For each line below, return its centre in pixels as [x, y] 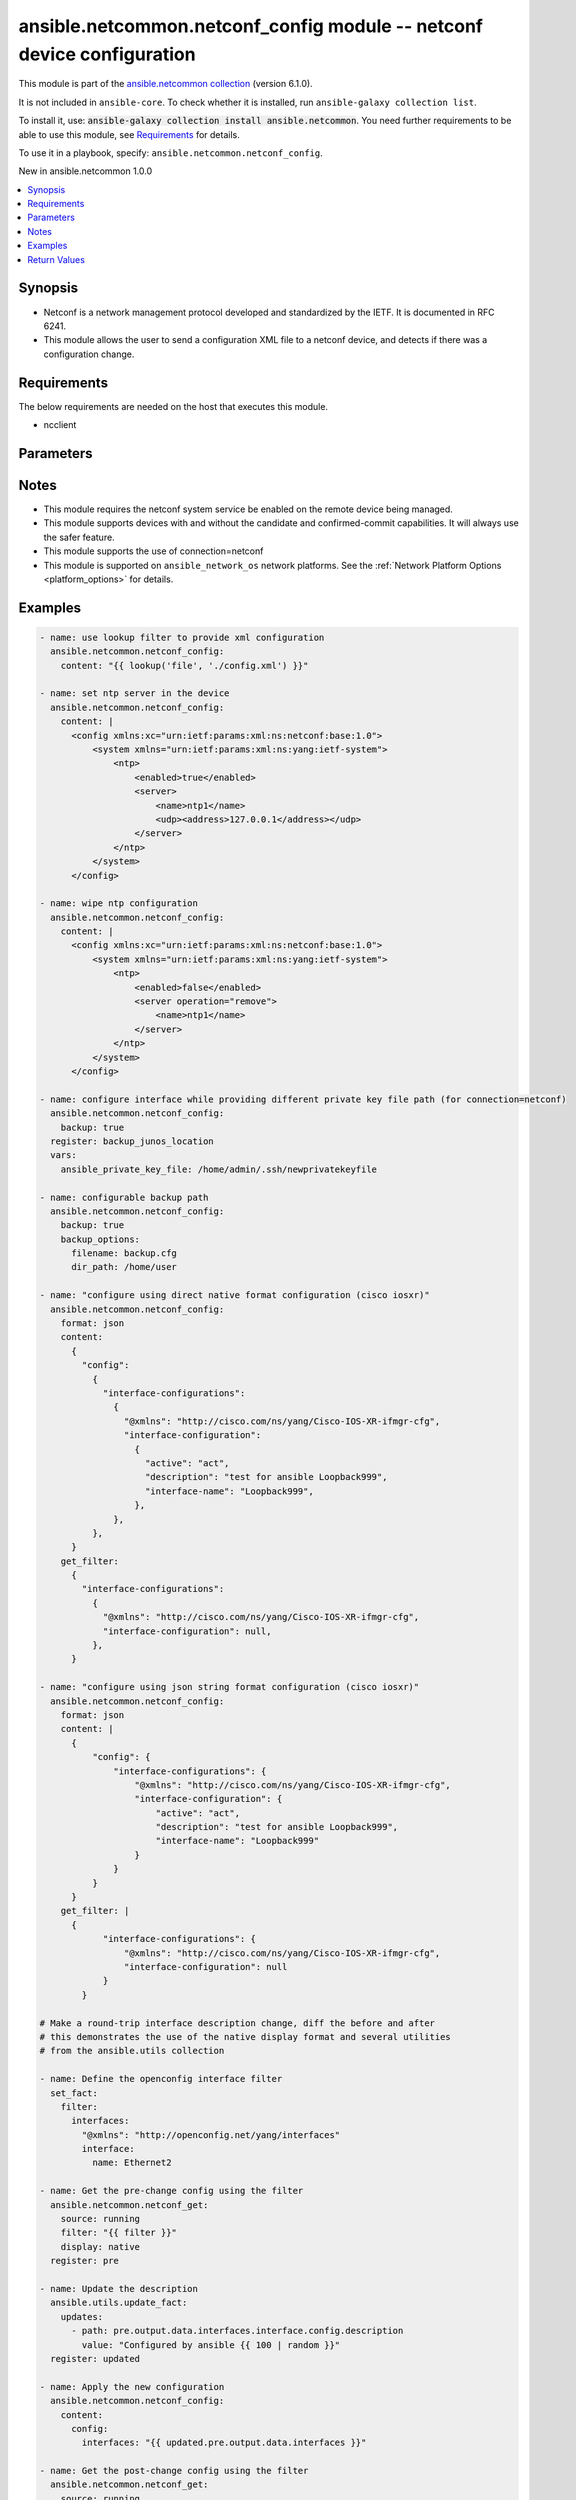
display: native [100, 2246]
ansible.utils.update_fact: [119, 2303]
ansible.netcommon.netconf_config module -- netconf [251, 26]
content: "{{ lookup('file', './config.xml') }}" [184, 665]
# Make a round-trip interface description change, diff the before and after [237, 2023]
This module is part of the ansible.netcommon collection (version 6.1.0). [166, 84]
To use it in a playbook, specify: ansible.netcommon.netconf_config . [171, 152]
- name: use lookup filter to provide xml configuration [182, 637]
